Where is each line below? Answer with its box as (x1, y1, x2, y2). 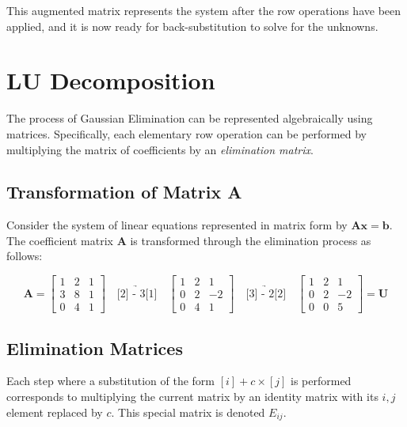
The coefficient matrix (6, 232, 113, 248)
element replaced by (6, 403, 103, 420)
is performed (291, 372, 352, 389)
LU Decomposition (6, 64, 215, 96)
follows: (6, 248, 43, 264)
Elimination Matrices (6, 335, 183, 360)
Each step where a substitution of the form (6, 372, 215, 389)
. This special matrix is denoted (111, 403, 265, 420)
